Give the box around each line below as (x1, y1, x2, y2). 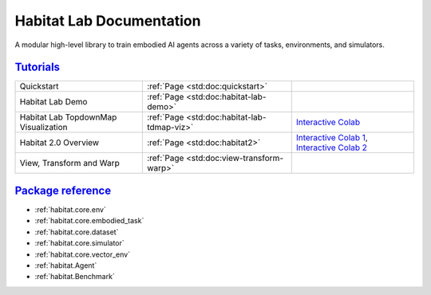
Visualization (19, 122, 68, 133)
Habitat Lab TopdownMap (19, 112, 117, 123)
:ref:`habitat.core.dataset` (34, 227, 119, 237)
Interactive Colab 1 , (295, 132, 369, 144)
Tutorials (14, 61, 60, 74)
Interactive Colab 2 (295, 142, 367, 153)
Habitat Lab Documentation (14, 12, 201, 29)
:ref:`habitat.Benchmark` (34, 272, 115, 281)
